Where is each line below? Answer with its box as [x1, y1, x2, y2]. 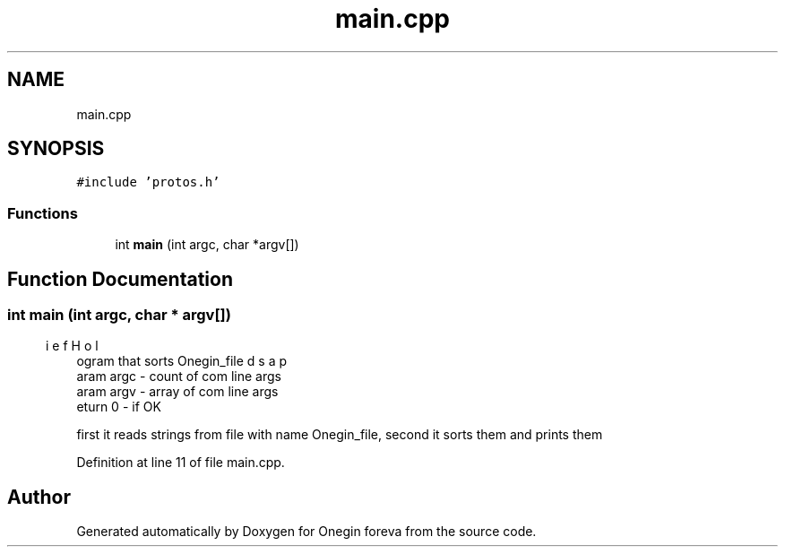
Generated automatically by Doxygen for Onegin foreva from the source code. [76, 524, 537, 540]
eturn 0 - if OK [76, 399, 161, 415]
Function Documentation [7, 267, 233, 290]
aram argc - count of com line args [76, 368, 281, 385]
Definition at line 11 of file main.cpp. [76, 454, 285, 471]
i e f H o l [46, 338, 99, 354]
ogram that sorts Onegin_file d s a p [76, 353, 288, 369]
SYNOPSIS [7, 137, 105, 160]
